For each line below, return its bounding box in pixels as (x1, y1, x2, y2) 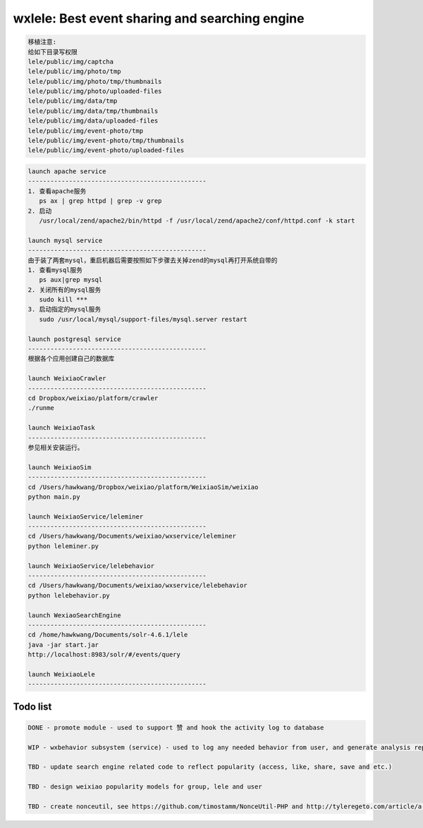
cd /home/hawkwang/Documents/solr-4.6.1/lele (27, 631, 188, 639)
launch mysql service (27, 236, 103, 245)
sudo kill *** (39, 296, 88, 304)
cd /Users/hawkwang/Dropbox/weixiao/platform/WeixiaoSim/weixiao (27, 483, 259, 491)
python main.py (27, 493, 80, 500)
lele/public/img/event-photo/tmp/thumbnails (27, 137, 185, 144)
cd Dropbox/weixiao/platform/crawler (27, 395, 159, 402)
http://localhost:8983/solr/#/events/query (27, 650, 181, 659)
